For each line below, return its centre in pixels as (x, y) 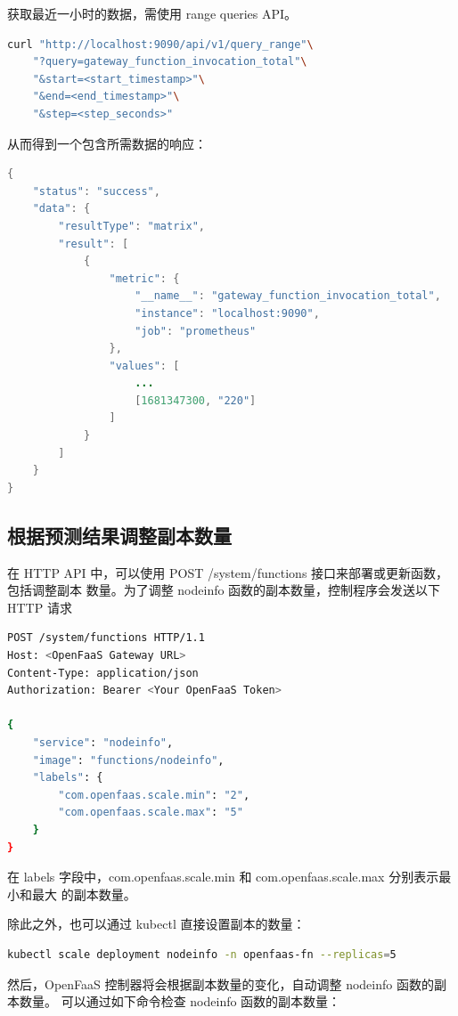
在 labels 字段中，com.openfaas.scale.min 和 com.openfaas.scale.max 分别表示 (223, 877)
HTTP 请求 (40, 607)
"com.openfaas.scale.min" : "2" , (154, 795)
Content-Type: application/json (103, 673)
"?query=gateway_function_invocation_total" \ (170, 62)
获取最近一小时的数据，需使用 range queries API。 (152, 13)
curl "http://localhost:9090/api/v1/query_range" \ (160, 44)
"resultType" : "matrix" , (131, 226)
